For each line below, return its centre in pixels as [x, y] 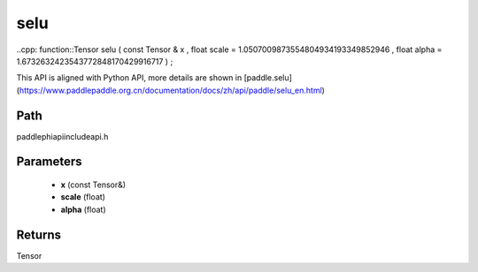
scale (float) [83, 197]
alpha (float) [83, 209]
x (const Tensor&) [93, 185]
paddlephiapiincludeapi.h [62, 136]
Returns [39, 234]
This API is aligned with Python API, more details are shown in [129, 78]
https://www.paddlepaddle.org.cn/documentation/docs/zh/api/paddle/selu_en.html [170, 90]
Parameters [49, 162]
